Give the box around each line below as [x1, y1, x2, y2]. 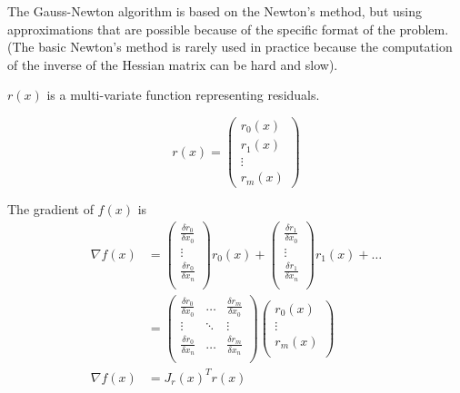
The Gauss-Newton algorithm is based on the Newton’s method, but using [7, 2, 422, 20]
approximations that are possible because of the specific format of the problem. [7, 19, 449, 38]
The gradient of [7, 200, 94, 219]
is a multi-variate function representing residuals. [46, 85, 320, 104]
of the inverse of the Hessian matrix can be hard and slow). [7, 54, 338, 74]
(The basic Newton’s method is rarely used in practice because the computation [7, 37, 453, 56]
